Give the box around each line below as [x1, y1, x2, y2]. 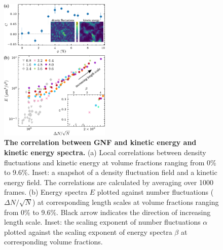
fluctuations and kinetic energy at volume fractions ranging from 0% [4, 157, 216, 167]
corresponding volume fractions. [4, 236, 103, 247]
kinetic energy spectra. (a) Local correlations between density [4, 147, 206, 158]
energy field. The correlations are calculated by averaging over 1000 [4, 176, 213, 187]
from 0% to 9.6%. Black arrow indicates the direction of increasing [4, 206, 211, 217]
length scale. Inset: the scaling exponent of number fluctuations [4, 217, 201, 227]
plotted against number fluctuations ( [97, 187, 214, 197]
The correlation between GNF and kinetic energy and [4, 137, 197, 148]
